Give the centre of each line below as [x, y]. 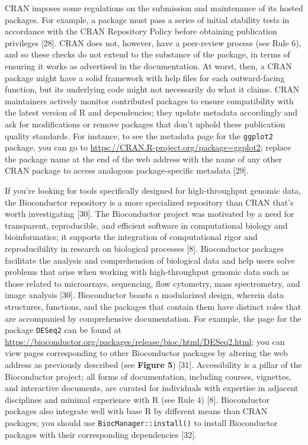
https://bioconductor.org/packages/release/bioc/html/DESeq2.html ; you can [145, 341]
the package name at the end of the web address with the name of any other [144, 159]
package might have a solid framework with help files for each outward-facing [145, 77]
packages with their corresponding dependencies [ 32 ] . [101, 434]
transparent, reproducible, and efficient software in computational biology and [146, 225]
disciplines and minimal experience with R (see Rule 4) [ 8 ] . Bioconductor [137, 399]
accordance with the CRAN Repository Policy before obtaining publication [141, 31]
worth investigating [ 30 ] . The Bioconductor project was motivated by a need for [150, 214]
